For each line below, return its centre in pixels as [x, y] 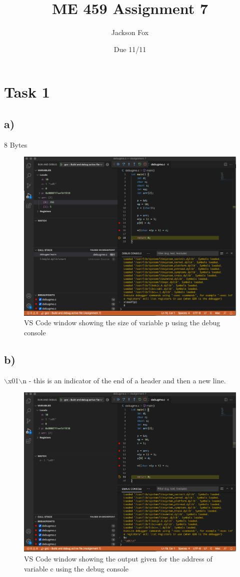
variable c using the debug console [76, 568]
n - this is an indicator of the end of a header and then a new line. [124, 380]
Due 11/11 [130, 49]
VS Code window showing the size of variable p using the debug [122, 323]
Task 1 [27, 92]
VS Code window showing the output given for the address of [118, 558]
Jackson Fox [130, 32]
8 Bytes [16, 144]
